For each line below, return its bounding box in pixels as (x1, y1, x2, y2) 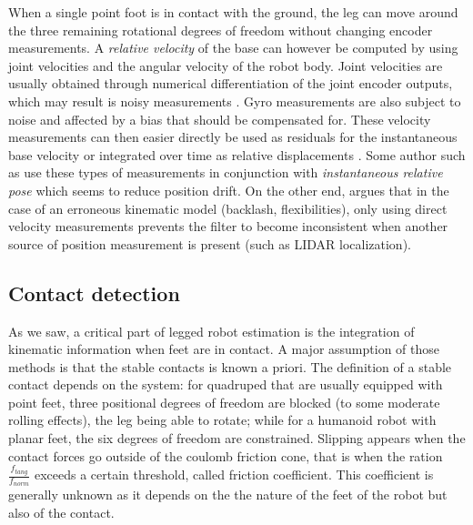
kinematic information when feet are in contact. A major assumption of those (8, 339, 440, 358)
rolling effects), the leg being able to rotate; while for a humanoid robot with (8, 410, 437, 429)
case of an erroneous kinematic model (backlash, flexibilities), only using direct (8, 198, 448, 217)
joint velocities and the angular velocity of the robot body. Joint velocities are (8, 56, 443, 75)
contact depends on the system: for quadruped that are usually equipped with (8, 375, 443, 394)
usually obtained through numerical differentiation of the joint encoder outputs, (8, 74, 453, 93)
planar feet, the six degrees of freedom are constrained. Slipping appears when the (8, 429, 466, 448)
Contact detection (8, 278, 180, 307)
